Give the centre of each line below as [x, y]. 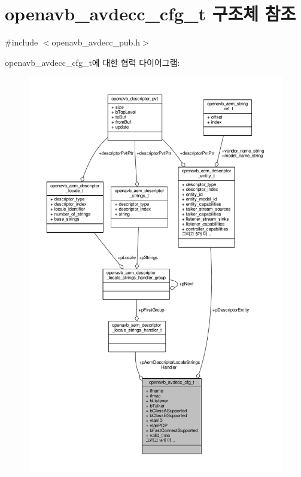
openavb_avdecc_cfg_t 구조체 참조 [150, 13]
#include [22, 42]
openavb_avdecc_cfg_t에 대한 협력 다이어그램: [92, 62]
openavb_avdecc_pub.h [96, 42]
